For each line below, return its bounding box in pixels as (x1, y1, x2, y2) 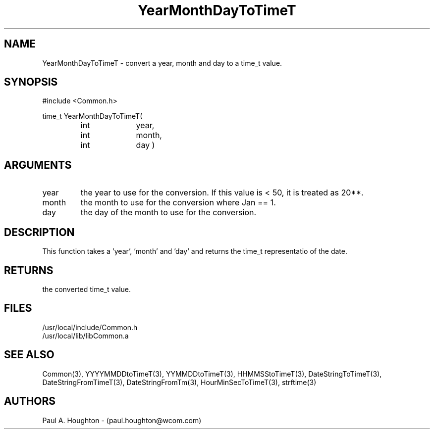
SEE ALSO (4, 348, 54, 361)
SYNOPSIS (4, 76, 58, 89)
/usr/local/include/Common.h (42, 323, 138, 332)
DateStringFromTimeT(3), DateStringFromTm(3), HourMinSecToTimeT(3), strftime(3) (42, 378, 317, 386)
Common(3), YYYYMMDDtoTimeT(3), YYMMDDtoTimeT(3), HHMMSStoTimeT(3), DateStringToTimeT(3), (42, 369, 382, 378)
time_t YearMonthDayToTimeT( (42, 112, 143, 121)
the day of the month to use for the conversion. (80, 207, 257, 218)
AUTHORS (4, 395, 56, 408)
